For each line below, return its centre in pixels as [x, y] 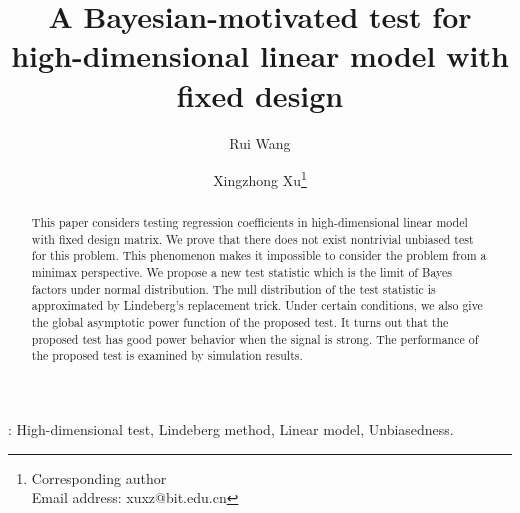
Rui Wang [260, 142]
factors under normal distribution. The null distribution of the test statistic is [233, 288]
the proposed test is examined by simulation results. [167, 355]
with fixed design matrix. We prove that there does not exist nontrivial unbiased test [252, 238]
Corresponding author [99, 477]
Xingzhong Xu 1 [260, 178]
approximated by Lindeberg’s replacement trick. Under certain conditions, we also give [257, 305]
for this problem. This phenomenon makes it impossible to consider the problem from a [259, 255]
